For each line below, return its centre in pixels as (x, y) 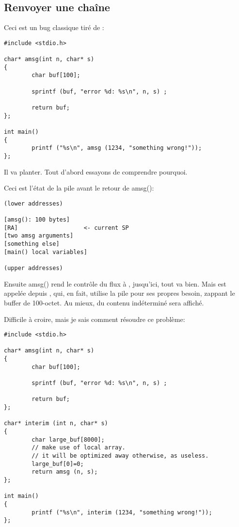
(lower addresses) (33, 203)
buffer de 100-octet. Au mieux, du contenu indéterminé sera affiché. (104, 302)
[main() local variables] (46, 252)
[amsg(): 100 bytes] (37, 220)
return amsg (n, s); (65, 472)
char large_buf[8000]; (68, 439)
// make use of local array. (79, 448)
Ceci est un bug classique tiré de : (54, 27)
